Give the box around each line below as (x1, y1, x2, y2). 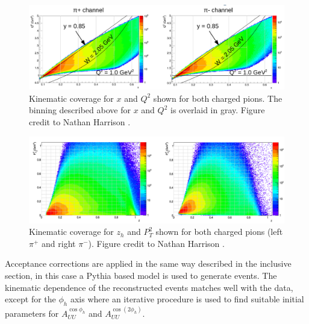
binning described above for (29, 104, 131, 116)
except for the (5, 293, 56, 305)
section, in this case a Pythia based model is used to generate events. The (5, 269, 277, 282)
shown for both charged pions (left (155, 225, 283, 238)
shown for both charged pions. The (153, 92, 282, 104)
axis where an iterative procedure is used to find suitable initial (70, 293, 304, 305)
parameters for (5, 307, 59, 319)
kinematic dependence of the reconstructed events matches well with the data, (5, 281, 293, 293)
